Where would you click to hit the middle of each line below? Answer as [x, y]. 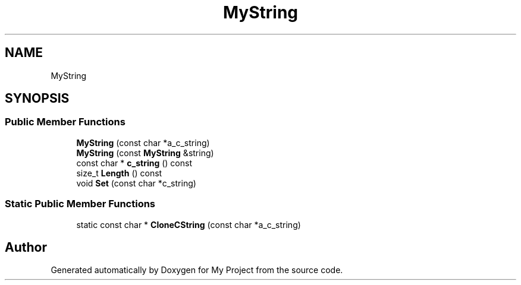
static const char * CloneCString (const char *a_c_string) [189, 224]
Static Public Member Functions [80, 204]
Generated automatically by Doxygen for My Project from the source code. [197, 270]
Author [26, 247]
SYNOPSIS [37, 99]
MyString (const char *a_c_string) [143, 142]
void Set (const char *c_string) [136, 183]
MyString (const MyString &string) [145, 153]
